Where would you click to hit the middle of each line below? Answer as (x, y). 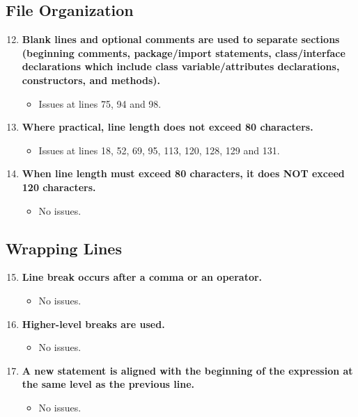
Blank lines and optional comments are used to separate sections (181, 39)
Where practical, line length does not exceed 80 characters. (168, 127)
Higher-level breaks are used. (93, 324)
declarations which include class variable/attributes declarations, (181, 66)
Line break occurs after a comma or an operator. (142, 277)
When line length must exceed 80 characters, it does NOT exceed (183, 173)
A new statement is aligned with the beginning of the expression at (187, 370)
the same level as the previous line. (108, 384)
